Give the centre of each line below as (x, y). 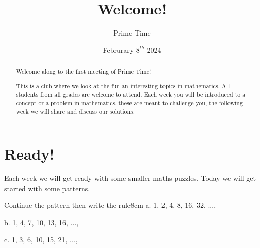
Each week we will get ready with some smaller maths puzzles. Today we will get (130, 178)
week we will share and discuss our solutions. (75, 111)
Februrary (118, 50)
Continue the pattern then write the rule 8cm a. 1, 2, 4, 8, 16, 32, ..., (110, 205)
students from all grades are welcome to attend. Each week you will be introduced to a (131, 94)
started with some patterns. (47, 188)
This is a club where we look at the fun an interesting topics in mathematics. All (123, 86)
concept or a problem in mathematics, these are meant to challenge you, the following (129, 102)
